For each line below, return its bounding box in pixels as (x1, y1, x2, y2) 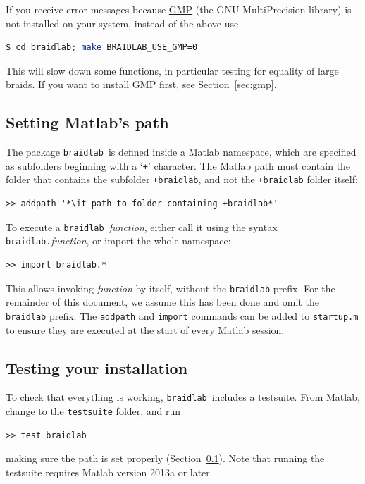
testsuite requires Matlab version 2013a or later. (6, 464, 213, 479)
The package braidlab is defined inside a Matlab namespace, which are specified (6, 144, 357, 159)
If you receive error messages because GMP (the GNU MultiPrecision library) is (6, 2, 352, 16)
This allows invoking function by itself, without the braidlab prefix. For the (6, 280, 335, 295)
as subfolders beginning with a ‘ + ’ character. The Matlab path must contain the (6, 158, 351, 173)
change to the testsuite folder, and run (6, 404, 181, 418)
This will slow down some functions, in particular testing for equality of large (6, 63, 339, 77)
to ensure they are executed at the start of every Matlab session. (6, 322, 285, 337)
